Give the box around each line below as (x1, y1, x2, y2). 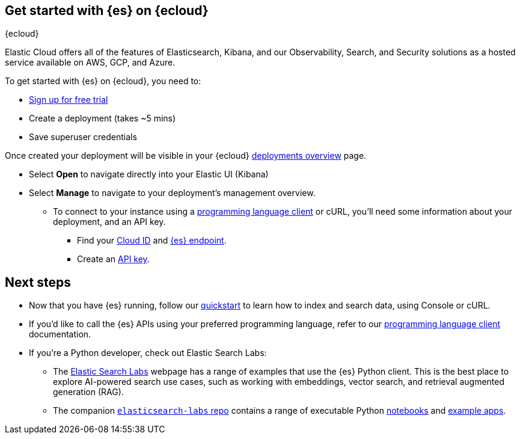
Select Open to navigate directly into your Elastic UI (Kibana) (29, 169, 269, 180)
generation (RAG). (53, 387, 124, 398)
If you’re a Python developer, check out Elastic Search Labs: (29, 348, 267, 358)
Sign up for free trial (29, 94, 108, 105)
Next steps (5, 274, 71, 290)
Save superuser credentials (29, 132, 137, 143)
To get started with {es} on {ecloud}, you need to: (5, 76, 201, 87)
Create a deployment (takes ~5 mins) (29, 113, 176, 124)
